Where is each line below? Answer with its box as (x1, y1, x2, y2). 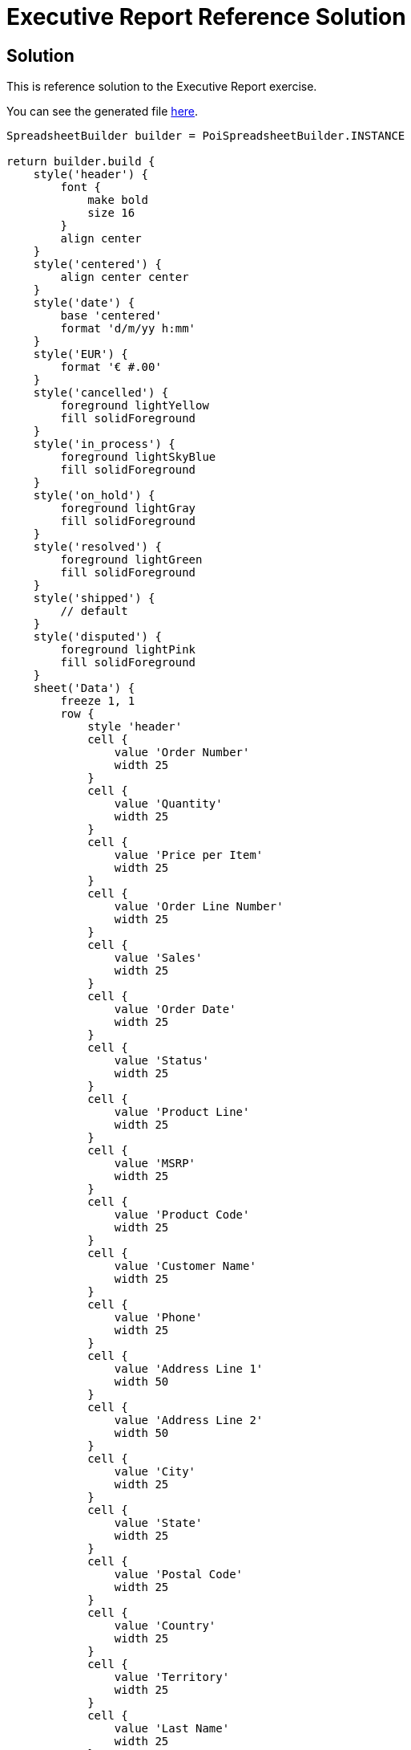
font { (60, 181, 102, 194)
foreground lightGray (60, 502, 196, 515)
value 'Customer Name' (114, 1260, 256, 1273)
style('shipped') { (33, 592, 155, 605)
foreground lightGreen (60, 553, 203, 567)
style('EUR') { (33, 348, 128, 361)
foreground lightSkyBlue (60, 450, 216, 464)
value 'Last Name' (114, 1722, 230, 1736)
